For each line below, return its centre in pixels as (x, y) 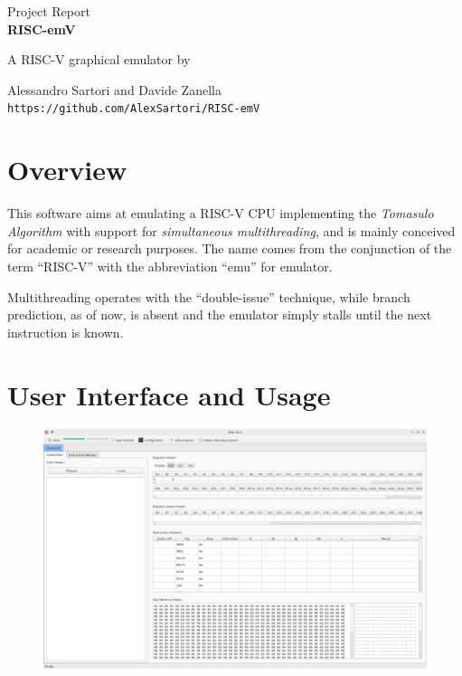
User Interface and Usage (169, 394)
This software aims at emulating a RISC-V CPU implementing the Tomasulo (221, 213)
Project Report (49, 11)
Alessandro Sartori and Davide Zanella (114, 89)
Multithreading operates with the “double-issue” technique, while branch (209, 296)
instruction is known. (66, 332)
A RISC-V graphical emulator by (99, 59)
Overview (67, 170)
